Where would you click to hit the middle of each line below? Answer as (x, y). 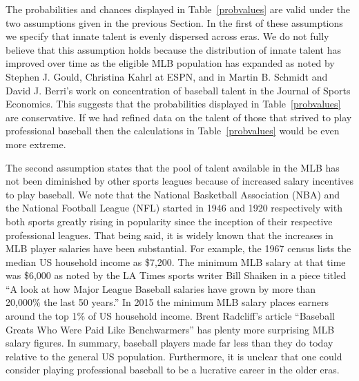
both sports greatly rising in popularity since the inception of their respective (169, 221)
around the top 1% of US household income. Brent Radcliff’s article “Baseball (170, 316)
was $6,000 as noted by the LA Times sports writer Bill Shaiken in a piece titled (176, 275)
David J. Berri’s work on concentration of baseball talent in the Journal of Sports (178, 90)
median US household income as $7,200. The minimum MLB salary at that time (176, 261)
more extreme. (36, 144)
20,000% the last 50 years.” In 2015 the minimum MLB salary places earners (167, 302)
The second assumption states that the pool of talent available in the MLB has (173, 167)
